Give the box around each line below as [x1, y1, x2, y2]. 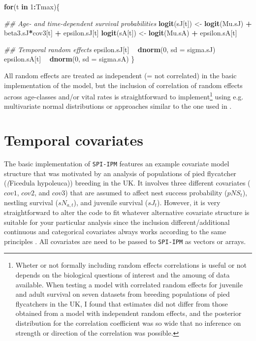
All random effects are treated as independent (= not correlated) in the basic [4, 70, 237, 80]
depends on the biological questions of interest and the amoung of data [15, 270, 230, 280]
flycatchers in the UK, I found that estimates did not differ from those [15, 298, 228, 309]
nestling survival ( [4, 197, 58, 207]
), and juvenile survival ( [73, 197, 148, 207]
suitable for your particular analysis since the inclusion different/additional [4, 217, 230, 227]
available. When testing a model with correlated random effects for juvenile [15, 279, 243, 289]
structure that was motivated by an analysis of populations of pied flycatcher [4, 168, 236, 178]
